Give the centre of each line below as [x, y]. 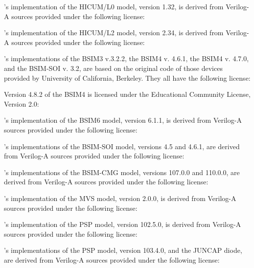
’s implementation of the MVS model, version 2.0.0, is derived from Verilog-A [120, 198]
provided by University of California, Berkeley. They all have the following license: [127, 78]
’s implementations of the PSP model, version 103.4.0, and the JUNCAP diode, [123, 250]
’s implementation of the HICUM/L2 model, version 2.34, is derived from [114, 33]
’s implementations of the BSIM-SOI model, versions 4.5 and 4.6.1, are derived [122, 146]
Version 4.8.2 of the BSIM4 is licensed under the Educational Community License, [127, 94]
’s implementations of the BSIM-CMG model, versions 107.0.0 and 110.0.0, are [122, 172]
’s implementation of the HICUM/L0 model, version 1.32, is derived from [114, 6]
